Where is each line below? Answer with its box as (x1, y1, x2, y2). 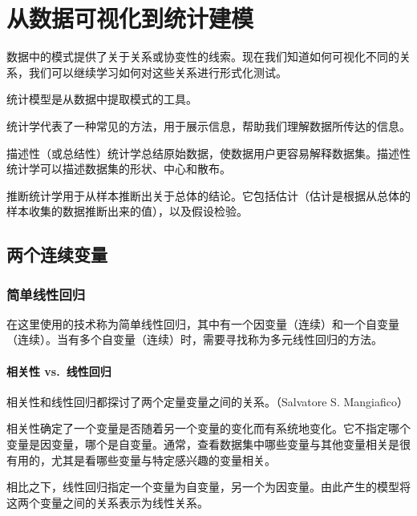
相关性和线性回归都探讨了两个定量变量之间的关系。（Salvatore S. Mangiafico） (6, 393, 408, 409)
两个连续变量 (6, 242, 107, 267)
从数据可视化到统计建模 (6, 2, 254, 34)
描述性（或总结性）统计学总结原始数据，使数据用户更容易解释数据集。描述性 (6, 144, 411, 161)
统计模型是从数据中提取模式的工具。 (6, 91, 197, 107)
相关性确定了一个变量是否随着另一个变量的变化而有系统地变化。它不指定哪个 (6, 420, 411, 437)
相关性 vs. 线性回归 (6, 362, 111, 379)
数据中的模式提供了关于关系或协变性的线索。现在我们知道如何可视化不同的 (6, 48, 399, 65)
